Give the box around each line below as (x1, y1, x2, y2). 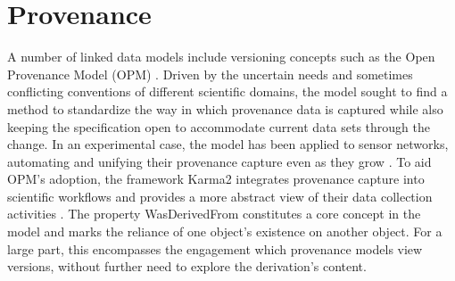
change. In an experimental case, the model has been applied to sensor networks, (7, 135, 449, 153)
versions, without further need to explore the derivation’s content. (7, 257, 367, 276)
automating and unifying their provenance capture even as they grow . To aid (7, 152, 432, 170)
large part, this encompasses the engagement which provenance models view (7, 239, 423, 258)
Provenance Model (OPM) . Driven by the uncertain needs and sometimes (7, 64, 413, 83)
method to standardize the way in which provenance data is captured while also (7, 99, 443, 118)
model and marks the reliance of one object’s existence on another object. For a (7, 222, 443, 241)
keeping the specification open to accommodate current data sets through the (7, 117, 430, 136)
